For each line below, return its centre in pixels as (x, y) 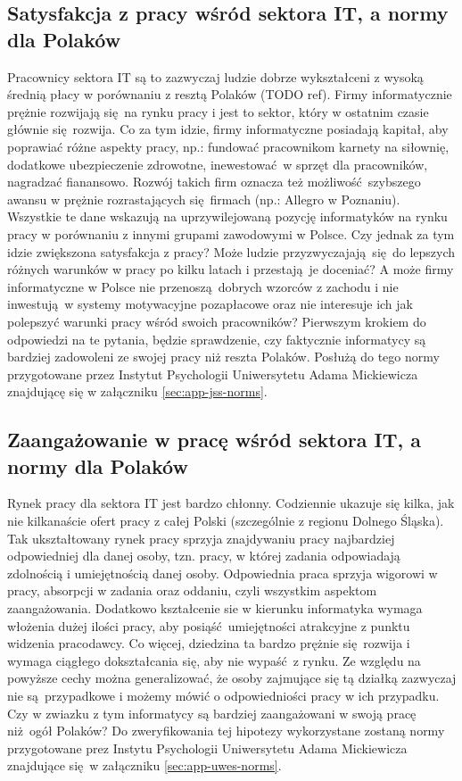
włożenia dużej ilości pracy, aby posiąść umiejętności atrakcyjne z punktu (209, 625)
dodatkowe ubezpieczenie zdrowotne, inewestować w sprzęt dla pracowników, (218, 164)
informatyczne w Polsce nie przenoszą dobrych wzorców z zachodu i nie (203, 286)
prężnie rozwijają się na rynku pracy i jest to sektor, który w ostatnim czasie (218, 111)
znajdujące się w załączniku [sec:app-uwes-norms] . (144, 765)
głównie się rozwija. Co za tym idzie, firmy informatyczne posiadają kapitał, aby (228, 129)
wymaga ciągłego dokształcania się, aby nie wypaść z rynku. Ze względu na (214, 660)
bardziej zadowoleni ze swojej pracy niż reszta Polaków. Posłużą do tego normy (223, 357)
